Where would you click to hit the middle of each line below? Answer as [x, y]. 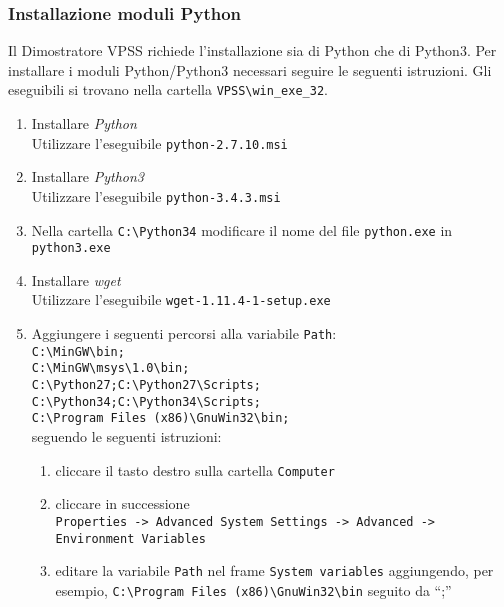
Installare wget [76, 279]
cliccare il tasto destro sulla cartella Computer [195, 469]
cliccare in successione [122, 503]
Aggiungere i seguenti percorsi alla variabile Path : [184, 333]
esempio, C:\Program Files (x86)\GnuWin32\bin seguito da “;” [253, 589]
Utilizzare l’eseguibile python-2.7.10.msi [159, 142]
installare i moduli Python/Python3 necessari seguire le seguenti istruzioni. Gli [250, 69]
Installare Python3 [88, 176]
